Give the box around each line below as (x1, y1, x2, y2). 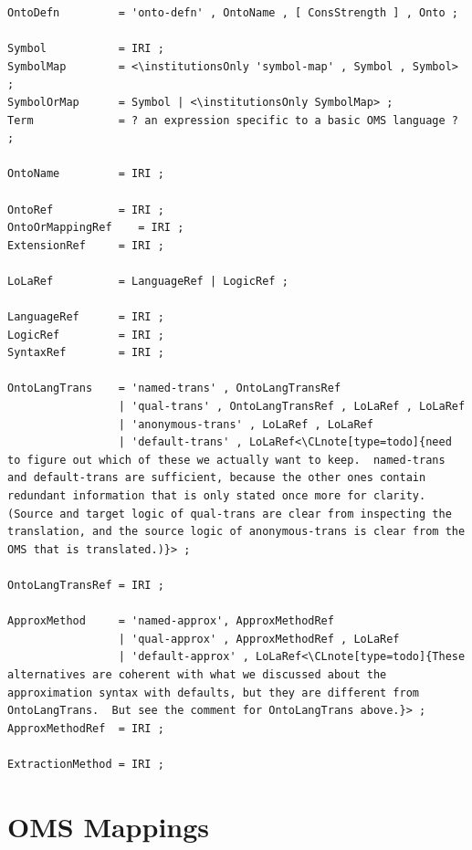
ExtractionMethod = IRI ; (7, 757, 164, 771)
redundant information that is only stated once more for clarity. (7, 489, 426, 503)
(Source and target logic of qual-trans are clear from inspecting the (7, 507, 452, 520)
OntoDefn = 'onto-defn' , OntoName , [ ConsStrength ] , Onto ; (7, 6, 458, 19)
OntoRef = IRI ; (7, 203, 164, 216)
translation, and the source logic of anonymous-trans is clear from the (7, 525, 466, 539)
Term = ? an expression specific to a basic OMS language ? (7, 113, 458, 127)
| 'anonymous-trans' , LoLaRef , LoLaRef (118, 417, 373, 431)
